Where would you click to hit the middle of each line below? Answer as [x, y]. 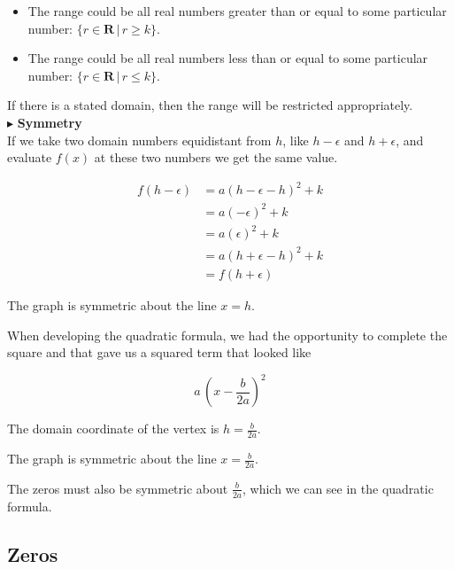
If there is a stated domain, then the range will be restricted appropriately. [210, 105]
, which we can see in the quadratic [338, 488]
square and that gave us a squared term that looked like [159, 352]
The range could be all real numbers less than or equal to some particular [228, 58]
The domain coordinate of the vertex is [113, 429]
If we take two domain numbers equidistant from [139, 140]
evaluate [30, 157]
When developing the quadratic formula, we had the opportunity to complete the [227, 335]
